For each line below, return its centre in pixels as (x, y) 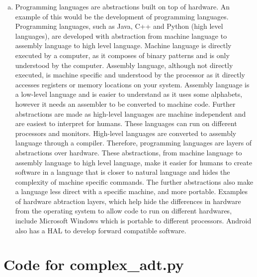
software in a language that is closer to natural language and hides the (123, 172)
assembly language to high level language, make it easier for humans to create (134, 162)
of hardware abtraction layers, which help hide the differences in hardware (128, 201)
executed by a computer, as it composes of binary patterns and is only (122, 55)
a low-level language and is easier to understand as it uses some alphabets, (129, 94)
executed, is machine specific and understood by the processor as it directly (130, 75)
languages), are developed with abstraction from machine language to (121, 35)
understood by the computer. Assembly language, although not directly (124, 65)
